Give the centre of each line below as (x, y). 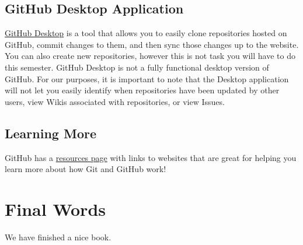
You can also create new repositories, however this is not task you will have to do (150, 56)
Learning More (50, 133)
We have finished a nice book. (58, 237)
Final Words (55, 209)
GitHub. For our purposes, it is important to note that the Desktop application (147, 78)
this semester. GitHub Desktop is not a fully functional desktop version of (137, 67)
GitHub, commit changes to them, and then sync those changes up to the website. (152, 44)
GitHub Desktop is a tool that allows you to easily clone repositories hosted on (146, 33)
